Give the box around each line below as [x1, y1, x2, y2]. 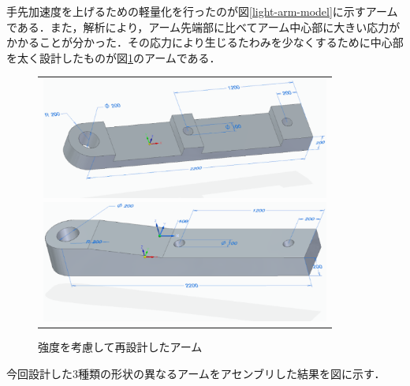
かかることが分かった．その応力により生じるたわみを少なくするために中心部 [6, 34, 404, 51]
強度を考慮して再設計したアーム [38, 339, 203, 355]
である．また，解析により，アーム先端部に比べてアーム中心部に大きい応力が [6, 18, 401, 35]
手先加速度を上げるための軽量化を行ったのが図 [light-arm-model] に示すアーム [6, 3, 398, 19]
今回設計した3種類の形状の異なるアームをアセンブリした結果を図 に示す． [6, 365, 386, 381]
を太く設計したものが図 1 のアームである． [6, 49, 221, 66]
